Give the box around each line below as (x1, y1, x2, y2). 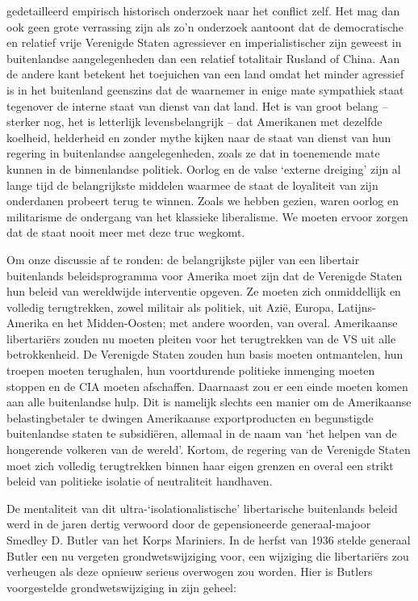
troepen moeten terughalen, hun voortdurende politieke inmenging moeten (6, 362, 375, 379)
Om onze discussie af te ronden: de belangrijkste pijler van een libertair (6, 250, 360, 267)
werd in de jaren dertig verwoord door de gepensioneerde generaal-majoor (6, 515, 371, 532)
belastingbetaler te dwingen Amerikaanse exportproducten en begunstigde (6, 409, 374, 426)
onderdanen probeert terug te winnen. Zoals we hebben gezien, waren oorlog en (6, 192, 399, 209)
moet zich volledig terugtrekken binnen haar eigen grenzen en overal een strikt (6, 456, 394, 473)
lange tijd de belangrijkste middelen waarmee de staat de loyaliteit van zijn (6, 176, 378, 193)
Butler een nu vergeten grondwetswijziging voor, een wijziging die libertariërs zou (6, 547, 409, 564)
